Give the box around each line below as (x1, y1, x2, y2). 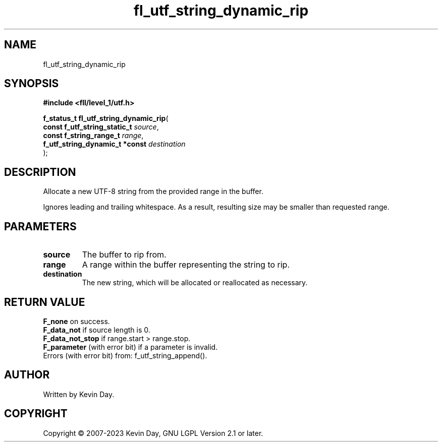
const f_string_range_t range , (43, 131, 144, 140)
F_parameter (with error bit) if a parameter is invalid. (43, 342, 218, 351)
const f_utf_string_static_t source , (43, 122, 159, 132)
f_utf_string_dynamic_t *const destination (43, 140, 186, 149)
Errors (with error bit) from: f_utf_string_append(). (43, 351, 207, 360)
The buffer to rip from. (82, 249, 167, 260)
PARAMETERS (4, 220, 77, 233)
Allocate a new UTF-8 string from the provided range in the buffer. (43, 187, 263, 196)
